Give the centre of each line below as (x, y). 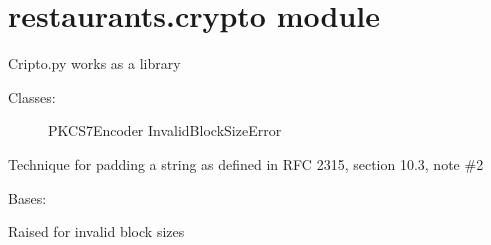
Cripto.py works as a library (94, 63)
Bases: (27, 197)
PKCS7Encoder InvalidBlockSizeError (165, 130)
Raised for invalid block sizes (96, 231)
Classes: (32, 96)
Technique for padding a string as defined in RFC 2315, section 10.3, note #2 (246, 163)
